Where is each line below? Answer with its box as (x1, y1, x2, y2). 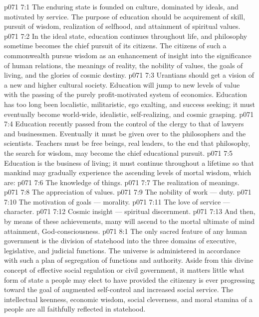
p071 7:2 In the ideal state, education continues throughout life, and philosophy (4, 30, 248, 41)
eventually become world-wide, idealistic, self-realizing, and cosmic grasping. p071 (4, 108, 254, 119)
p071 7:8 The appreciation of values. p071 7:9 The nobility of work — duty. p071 (4, 187, 252, 197)
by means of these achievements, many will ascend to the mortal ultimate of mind (4, 216, 255, 226)
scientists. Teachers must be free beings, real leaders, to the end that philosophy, (4, 138, 251, 148)
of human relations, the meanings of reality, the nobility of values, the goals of (4, 60, 243, 70)
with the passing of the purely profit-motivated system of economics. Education (4, 89, 248, 100)
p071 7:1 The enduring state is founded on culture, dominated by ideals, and (4, 1, 239, 11)
